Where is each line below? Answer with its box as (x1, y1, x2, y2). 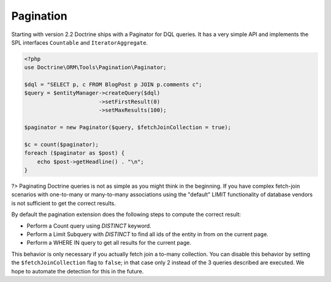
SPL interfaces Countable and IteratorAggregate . (11, 39, 148, 46)
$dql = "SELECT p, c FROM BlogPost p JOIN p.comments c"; (24, 81, 202, 88)
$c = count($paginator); (24, 141, 99, 148)
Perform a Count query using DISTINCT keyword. (26, 222, 151, 229)
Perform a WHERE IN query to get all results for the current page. (26, 239, 191, 247)
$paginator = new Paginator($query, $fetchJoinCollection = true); (24, 124, 232, 131)
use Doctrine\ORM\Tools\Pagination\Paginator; (24, 64, 167, 71)
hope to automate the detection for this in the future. (11, 267, 144, 275)
